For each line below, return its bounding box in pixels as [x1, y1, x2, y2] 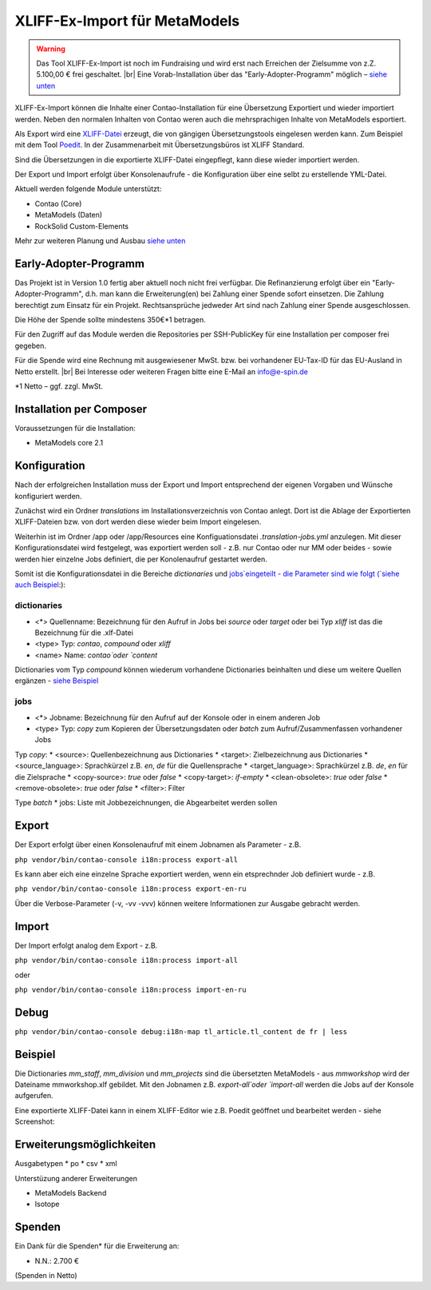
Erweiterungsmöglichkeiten [14, 1138, 156, 1152]
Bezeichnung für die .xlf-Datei [34, 628, 133, 637]
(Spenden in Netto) [14, 1271, 77, 1280]
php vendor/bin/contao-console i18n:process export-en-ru [14, 885, 247, 893]
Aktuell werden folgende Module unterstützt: [14, 184, 162, 194]
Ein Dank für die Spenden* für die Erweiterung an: [14, 1241, 180, 1251]
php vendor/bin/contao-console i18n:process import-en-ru [14, 984, 247, 994]
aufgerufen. [14, 1091, 53, 1100]
